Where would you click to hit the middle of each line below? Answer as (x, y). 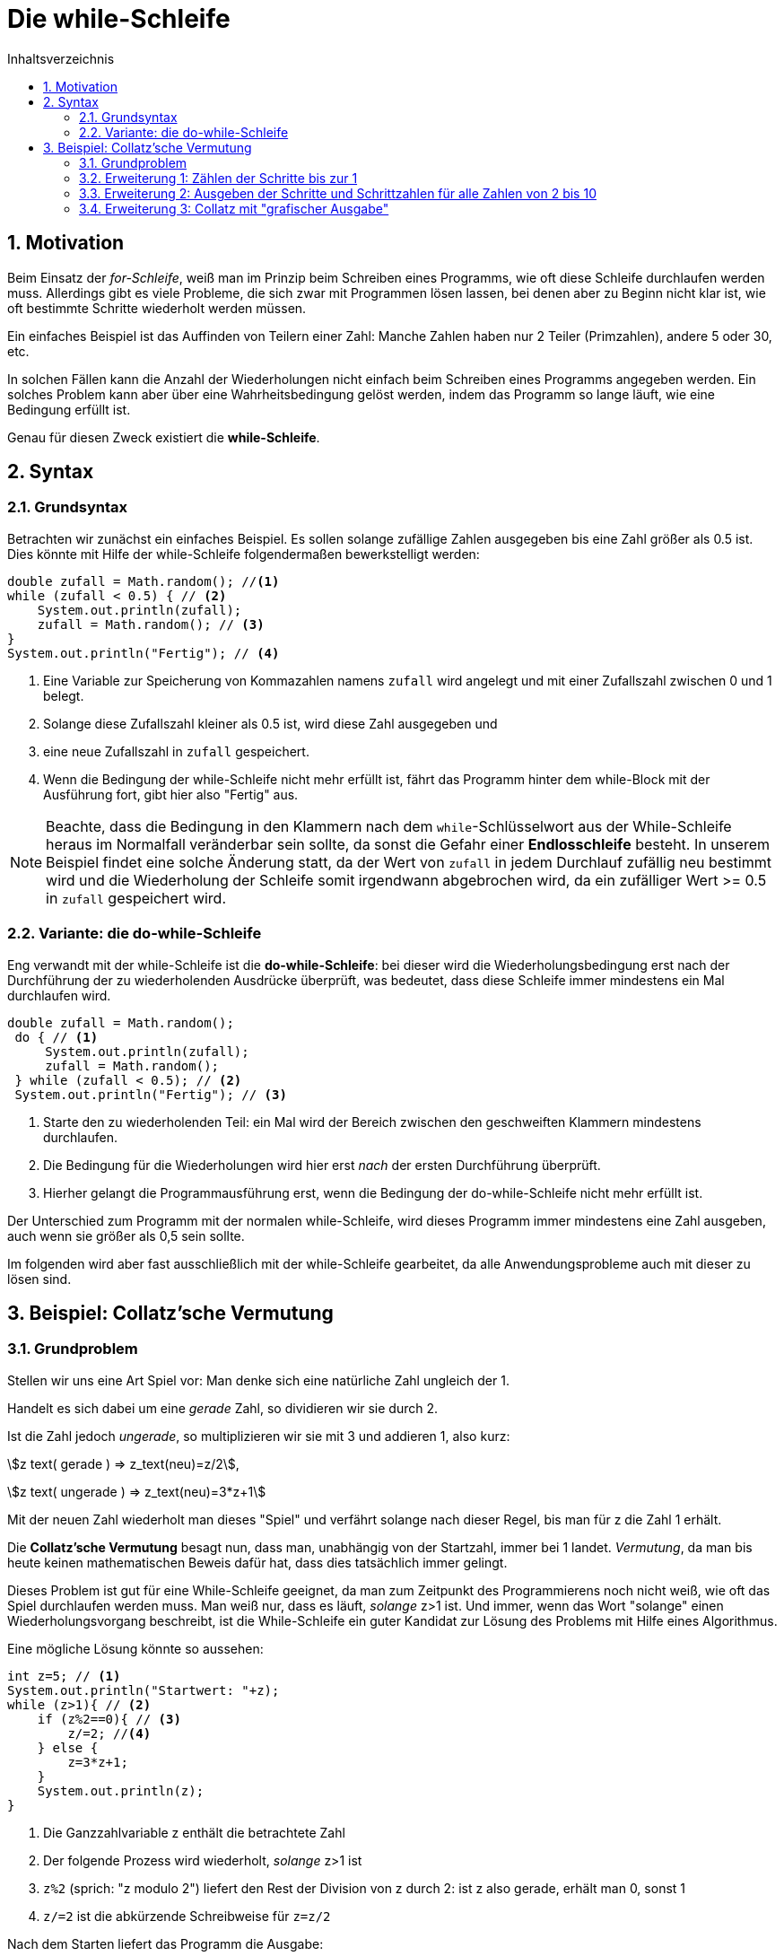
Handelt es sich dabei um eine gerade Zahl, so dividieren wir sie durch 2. (223, 1408)
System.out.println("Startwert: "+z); (144, 1690)
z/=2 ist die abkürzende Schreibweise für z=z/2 (187, 1916)
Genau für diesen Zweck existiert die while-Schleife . (164, 437)
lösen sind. (39, 1279)
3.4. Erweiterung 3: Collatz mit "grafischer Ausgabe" (234, 208)
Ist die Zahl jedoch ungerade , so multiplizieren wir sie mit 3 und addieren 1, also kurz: (259, 1436)
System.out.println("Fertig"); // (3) (151, 1094)
